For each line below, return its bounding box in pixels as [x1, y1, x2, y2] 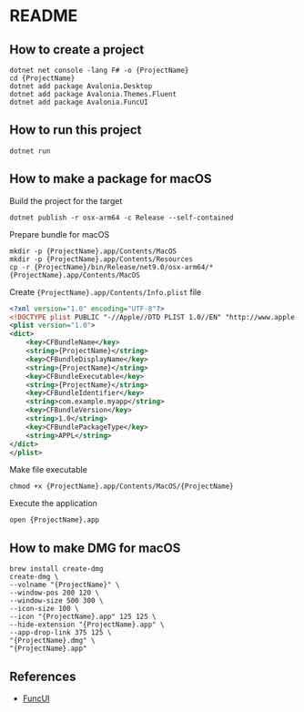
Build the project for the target [9, 195, 123, 206]
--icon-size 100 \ [9, 605, 79, 614]
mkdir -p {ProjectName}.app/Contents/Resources [9, 254, 194, 264]
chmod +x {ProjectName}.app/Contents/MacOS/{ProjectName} [9, 482, 234, 492]
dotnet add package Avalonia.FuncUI [9, 97, 148, 107]
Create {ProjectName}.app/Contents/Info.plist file [9, 286, 202, 297]
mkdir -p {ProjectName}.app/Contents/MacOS [9, 247, 177, 256]
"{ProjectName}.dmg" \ [9, 636, 96, 646]
